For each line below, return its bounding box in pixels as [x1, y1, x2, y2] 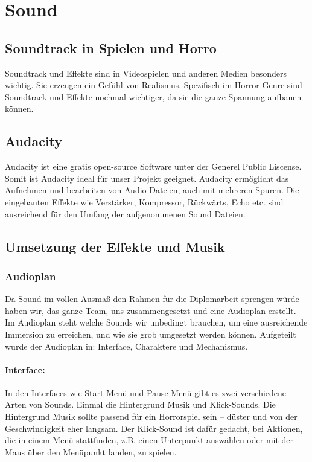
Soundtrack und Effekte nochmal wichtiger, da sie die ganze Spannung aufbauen [5, 90, 302, 103]
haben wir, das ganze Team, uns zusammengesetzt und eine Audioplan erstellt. [5, 304, 296, 316]
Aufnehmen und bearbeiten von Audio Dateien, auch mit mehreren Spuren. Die [5, 184, 299, 196]
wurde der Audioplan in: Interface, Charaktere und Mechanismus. [5, 339, 248, 352]
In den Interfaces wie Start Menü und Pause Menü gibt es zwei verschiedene [5, 386, 287, 399]
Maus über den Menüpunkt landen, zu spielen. [5, 445, 177, 458]
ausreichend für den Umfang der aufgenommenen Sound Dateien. [5, 207, 246, 220]
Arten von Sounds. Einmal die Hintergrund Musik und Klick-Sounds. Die [5, 398, 276, 411]
